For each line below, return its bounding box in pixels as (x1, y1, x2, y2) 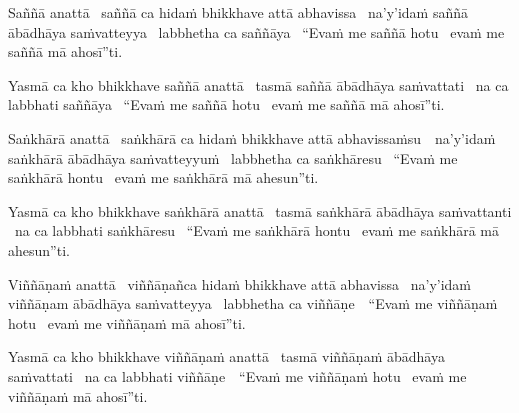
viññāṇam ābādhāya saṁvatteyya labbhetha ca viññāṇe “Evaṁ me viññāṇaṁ (8, 293, 498, 314)
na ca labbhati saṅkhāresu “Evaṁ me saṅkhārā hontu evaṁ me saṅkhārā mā (14, 220, 499, 241)
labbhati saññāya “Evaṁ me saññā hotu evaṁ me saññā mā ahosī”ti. (8, 94, 445, 115)
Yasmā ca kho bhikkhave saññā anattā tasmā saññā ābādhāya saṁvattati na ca (8, 74, 509, 95)
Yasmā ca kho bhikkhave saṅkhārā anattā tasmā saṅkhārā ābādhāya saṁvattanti (8, 200, 512, 221)
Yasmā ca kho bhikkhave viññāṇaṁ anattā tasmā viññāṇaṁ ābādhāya (8, 346, 445, 367)
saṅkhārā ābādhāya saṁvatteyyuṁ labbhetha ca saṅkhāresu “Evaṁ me (8, 147, 458, 168)
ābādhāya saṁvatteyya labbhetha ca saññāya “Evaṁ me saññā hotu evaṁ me (8, 21, 505, 42)
